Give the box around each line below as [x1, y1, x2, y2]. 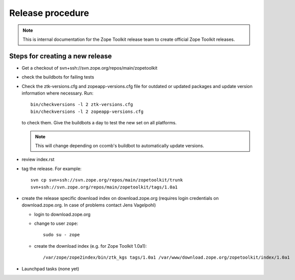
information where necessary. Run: [21, 90, 94, 96]
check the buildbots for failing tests [21, 74, 94, 80]
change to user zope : [34, 220, 78, 226]
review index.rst [21, 157, 55, 163]
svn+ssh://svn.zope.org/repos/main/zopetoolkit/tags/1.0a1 [30, 184, 178, 190]
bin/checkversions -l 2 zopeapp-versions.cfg [30, 108, 144, 114]
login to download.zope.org [34, 211, 91, 217]
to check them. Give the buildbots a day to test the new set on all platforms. [21, 120, 177, 126]
